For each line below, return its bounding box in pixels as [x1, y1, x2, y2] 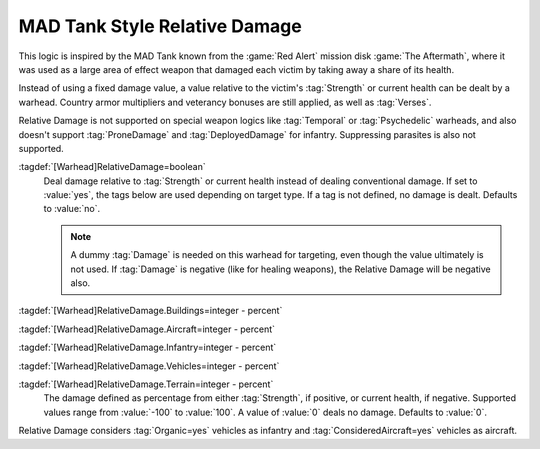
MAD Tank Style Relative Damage [18, 15, 302, 37]
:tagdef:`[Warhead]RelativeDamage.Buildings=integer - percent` [18, 305, 283, 317]
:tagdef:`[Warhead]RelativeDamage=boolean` [18, 161, 207, 173]
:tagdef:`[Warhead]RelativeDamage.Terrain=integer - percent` [18, 378, 274, 390]
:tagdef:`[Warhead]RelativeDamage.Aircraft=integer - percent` [18, 323, 275, 335]
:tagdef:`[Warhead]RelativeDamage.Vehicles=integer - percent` [18, 360, 280, 372]
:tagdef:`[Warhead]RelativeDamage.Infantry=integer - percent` [18, 341, 277, 354]
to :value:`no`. [43, 203, 101, 215]
